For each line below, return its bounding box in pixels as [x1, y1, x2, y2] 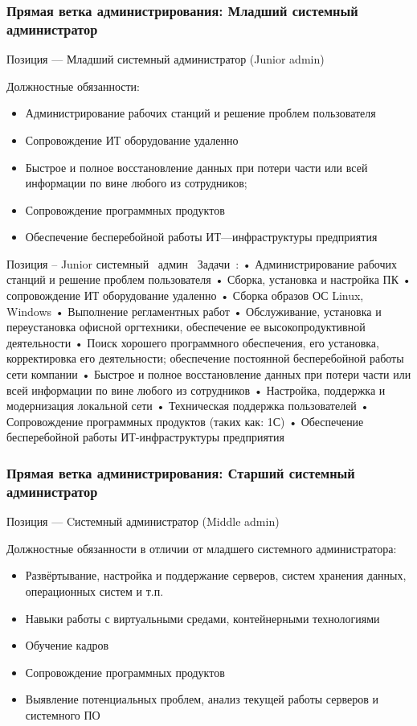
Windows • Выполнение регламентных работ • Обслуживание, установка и [6, 302, 382, 319]
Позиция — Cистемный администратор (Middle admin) [6, 513, 280, 530]
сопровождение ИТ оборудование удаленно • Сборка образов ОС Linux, [6, 287, 364, 304]
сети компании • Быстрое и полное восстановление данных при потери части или [6, 366, 411, 383]
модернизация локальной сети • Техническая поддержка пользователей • [6, 397, 370, 414]
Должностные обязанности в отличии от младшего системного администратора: [6, 539, 397, 556]
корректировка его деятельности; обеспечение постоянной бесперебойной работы [6, 350, 404, 367]
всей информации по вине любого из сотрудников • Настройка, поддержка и [6, 381, 386, 398]
